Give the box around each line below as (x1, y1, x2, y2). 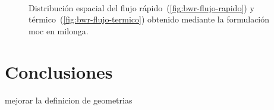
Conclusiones (5, 59, 113, 83)
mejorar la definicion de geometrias (5, 93, 133, 106)
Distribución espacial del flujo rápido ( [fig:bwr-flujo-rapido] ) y (29, 1, 254, 14)
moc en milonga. (29, 24, 89, 37)
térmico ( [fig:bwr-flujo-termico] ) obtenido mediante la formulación (29, 13, 270, 25)
